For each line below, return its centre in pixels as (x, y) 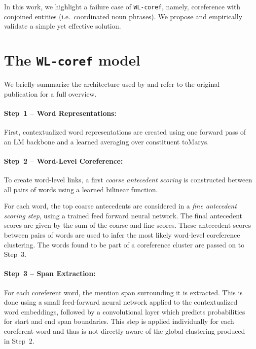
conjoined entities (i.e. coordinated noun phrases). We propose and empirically (123, 16)
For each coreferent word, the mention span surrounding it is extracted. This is (123, 292)
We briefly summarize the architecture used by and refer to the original (112, 84)
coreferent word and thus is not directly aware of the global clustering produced (125, 331)
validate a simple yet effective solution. (63, 26)
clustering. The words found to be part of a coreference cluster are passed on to (124, 244)
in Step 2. (19, 340)
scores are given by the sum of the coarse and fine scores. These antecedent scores (128, 225)
